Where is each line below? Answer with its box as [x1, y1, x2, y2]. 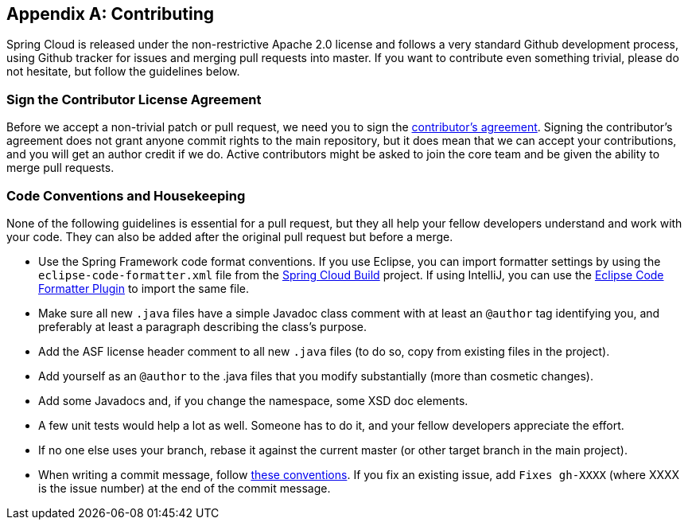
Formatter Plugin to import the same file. [38, 281, 250, 295]
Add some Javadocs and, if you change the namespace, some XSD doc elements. [38, 393, 468, 407]
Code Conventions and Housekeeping [6, 187, 246, 204]
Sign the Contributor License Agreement [6, 91, 262, 107]
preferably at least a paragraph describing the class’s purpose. [38, 319, 367, 333]
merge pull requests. [6, 161, 115, 175]
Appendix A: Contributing [6, 4, 215, 24]
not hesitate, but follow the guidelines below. [6, 64, 240, 79]
